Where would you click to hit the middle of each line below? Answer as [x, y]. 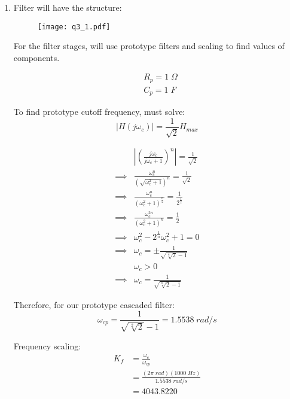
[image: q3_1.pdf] [74, 27]
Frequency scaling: [47, 345]
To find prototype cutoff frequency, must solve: [99, 112]
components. [36, 57]
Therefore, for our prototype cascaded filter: [94, 304]
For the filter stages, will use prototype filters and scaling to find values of [149, 46]
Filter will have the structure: [68, 7]
